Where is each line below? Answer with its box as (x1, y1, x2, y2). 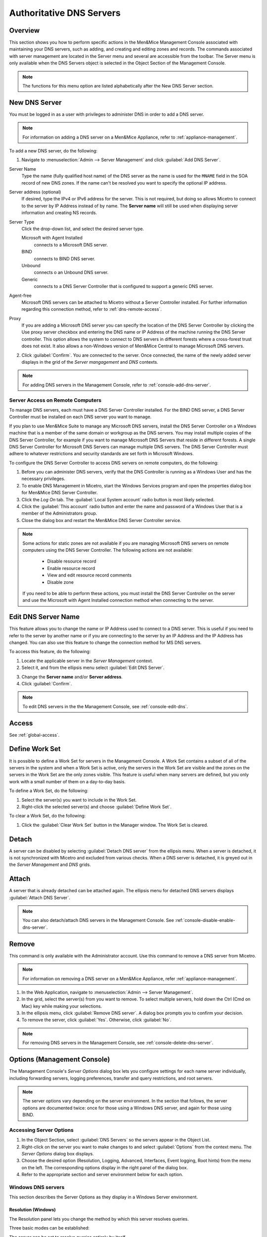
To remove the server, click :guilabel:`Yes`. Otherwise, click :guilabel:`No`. (21, 1017, 172, 1023)
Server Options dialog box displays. (21, 1151, 94, 1157)
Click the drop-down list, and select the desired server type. (21, 226, 144, 232)
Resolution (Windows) (9, 1207, 56, 1213)
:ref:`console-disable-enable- (175, 917, 235, 923)
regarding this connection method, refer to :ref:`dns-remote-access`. (21, 306, 162, 312)
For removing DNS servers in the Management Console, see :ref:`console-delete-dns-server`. (22, 1040, 214, 1046)
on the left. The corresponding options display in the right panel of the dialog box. (21, 1164, 188, 1170)
